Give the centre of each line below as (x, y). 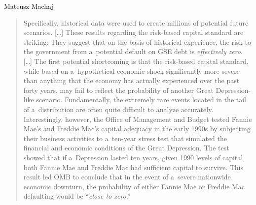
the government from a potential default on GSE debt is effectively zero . (133, 51)
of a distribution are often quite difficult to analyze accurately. (118, 109)
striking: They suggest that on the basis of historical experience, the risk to (137, 42)
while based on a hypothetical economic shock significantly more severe (132, 71)
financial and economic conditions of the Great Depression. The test (126, 148)
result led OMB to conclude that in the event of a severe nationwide (127, 177)
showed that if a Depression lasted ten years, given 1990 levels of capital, (134, 157)
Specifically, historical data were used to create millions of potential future (136, 22)
